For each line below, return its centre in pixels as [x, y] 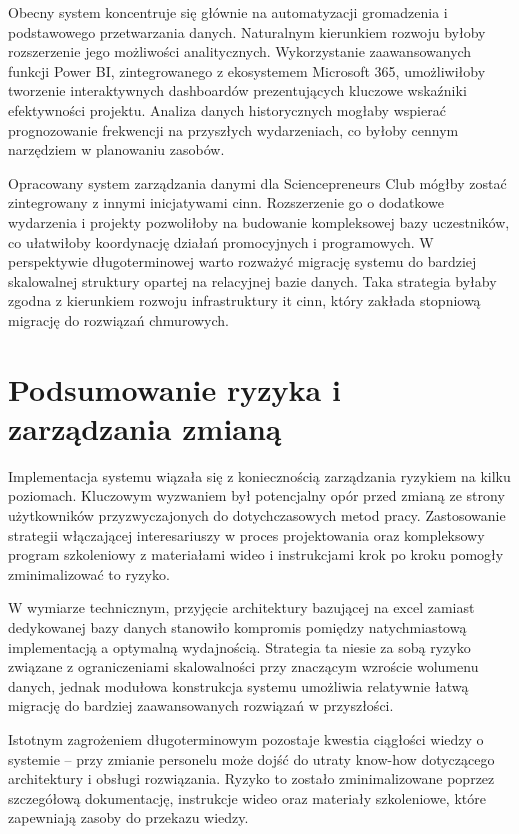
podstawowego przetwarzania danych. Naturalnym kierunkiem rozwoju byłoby [247, 31]
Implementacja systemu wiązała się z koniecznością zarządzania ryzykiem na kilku [259, 475]
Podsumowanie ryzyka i [174, 388]
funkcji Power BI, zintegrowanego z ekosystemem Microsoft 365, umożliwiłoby [247, 70]
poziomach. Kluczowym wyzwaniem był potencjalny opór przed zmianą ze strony [256, 495]
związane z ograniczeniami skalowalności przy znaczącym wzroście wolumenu [243, 666]
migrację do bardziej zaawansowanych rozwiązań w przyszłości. [201, 705]
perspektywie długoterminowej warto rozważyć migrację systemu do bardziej [242, 261]
